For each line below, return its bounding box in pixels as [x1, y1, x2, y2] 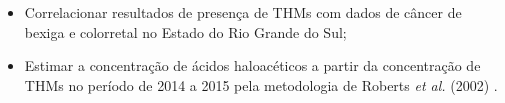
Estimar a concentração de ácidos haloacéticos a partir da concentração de [24, 55, 481, 76]
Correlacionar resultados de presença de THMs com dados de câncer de [24, 2, 462, 22]
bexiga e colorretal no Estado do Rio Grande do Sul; [24, 21, 347, 42]
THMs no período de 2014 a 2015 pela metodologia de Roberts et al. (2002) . [24, 74, 498, 95]
